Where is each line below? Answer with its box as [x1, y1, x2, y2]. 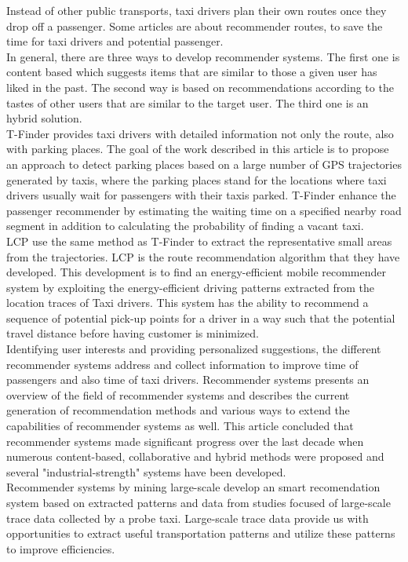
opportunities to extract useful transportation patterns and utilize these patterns [6, 525, 395, 542]
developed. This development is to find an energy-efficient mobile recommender [6, 264, 387, 280]
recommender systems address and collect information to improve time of [6, 356, 359, 372]
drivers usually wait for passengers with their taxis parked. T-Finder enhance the [6, 187, 396, 203]
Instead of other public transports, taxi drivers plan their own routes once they [6, 2, 387, 18]
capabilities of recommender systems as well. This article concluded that [6, 418, 354, 434]
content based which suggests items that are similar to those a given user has [6, 64, 377, 80]
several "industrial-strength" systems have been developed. [6, 463, 286, 480]
